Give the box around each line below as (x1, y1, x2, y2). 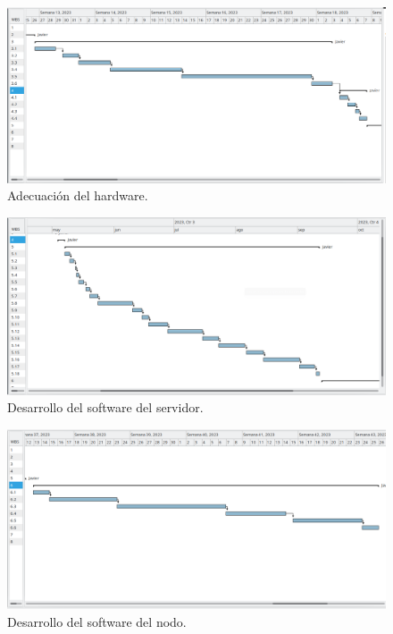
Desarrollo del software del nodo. (7, 612, 187, 630)
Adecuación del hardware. (7, 186, 148, 205)
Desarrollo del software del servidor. (7, 398, 204, 417)
